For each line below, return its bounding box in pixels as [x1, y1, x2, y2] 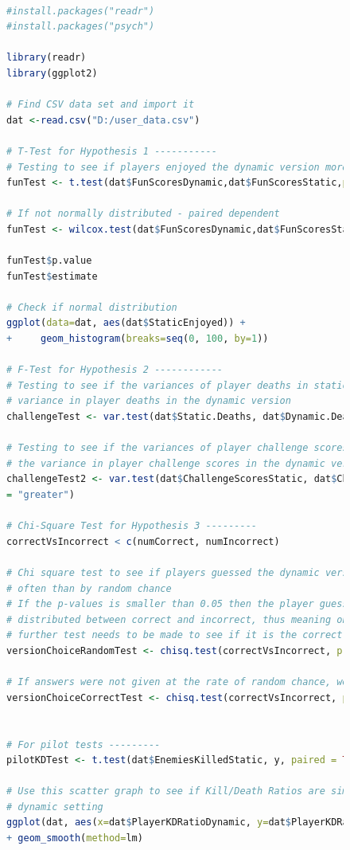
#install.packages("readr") [6, 5, 155, 17]
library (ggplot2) [6, 67, 98, 79]
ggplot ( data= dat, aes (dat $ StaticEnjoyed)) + [6, 317, 246, 329]
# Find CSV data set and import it [6, 99, 195, 111]
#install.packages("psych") [6, 21, 155, 33]
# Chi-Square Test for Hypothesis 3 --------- [6, 520, 257, 532]
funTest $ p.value [6, 255, 92, 267]
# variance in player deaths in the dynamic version [6, 395, 291, 407]
